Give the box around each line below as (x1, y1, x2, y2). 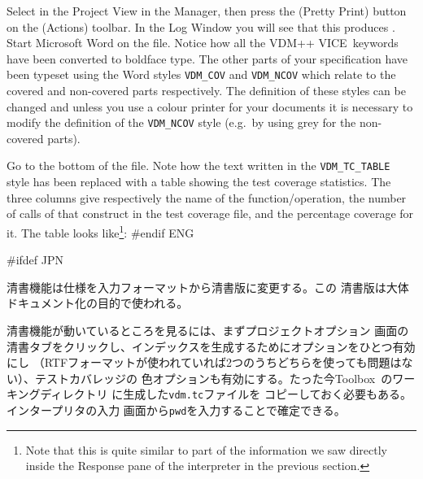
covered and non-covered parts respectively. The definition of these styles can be (7, 82, 406, 99)
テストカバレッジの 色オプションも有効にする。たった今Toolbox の (34, 369, 393, 386)
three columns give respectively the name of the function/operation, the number (7, 189, 407, 206)
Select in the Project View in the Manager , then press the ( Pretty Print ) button (7, 2, 407, 19)
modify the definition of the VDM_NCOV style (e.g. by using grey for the (7, 114, 356, 131)
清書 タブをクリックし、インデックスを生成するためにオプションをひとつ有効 (7, 337, 416, 355)
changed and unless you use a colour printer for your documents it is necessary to (7, 98, 413, 115)
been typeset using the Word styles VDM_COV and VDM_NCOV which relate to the (7, 66, 396, 83)
